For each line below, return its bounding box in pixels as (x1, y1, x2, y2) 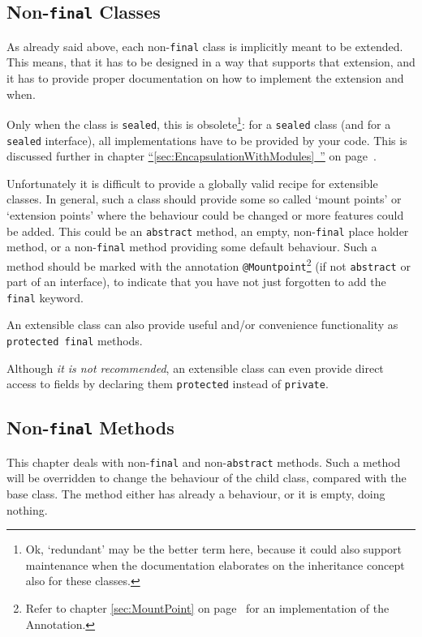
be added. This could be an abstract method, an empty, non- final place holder (6, 222, 409, 239)
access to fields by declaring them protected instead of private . (6, 375, 329, 392)
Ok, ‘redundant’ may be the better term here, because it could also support (25, 541, 403, 558)
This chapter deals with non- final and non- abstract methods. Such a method (6, 453, 401, 470)
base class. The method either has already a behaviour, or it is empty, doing (6, 485, 385, 502)
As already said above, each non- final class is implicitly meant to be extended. (6, 37, 403, 54)
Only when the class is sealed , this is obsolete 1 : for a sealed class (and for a (6, 113, 391, 132)
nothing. (6, 501, 48, 518)
